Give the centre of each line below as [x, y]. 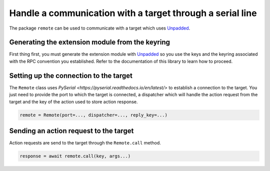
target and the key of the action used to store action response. [73, 102]
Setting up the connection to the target [71, 75]
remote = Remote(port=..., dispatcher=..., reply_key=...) [93, 115]
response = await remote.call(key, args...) [75, 156]
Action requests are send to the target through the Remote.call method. [85, 143]
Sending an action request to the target [71, 131]
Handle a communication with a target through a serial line [133, 13]
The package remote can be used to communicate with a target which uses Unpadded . [100, 28]
